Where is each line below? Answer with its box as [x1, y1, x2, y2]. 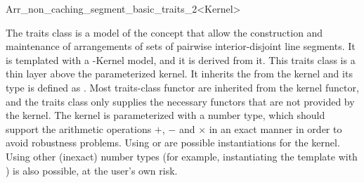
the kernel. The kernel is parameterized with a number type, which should [6, 108, 325, 122]
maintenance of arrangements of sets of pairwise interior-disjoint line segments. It [6, 39, 356, 53]
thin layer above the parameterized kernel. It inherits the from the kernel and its [6, 66, 353, 81]
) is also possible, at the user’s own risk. [6, 163, 178, 177]
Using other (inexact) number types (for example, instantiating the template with [6, 149, 358, 163]
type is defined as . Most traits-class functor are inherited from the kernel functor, [6, 80, 359, 94]
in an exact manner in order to [209, 121, 342, 136]
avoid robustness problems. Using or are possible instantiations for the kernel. [6, 135, 340, 150]
